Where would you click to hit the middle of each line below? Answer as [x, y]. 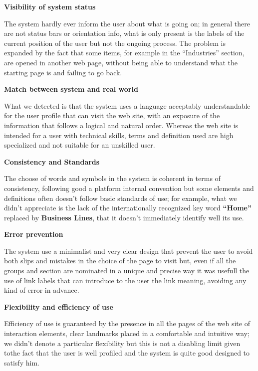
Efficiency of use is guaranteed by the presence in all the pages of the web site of [127, 323]
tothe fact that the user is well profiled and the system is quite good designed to [127, 353]
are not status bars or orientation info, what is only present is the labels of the [124, 33]
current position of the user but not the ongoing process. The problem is [115, 43]
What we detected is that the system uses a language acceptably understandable [127, 105]
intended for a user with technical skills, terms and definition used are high [119, 135]
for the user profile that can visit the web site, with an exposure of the [112, 115]
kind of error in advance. [42, 290]
